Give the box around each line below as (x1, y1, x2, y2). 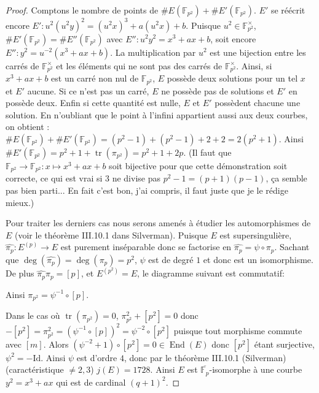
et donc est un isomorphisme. (203, 253, 313, 265)
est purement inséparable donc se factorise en (60, 240, 232, 253)
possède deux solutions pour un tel (167, 72, 298, 85)
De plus (6, 267, 34, 280)
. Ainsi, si (236, 59, 272, 72)
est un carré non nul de (51, 72, 139, 85)
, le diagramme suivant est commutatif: (137, 267, 285, 280)
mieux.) (6, 196, 34, 208)
